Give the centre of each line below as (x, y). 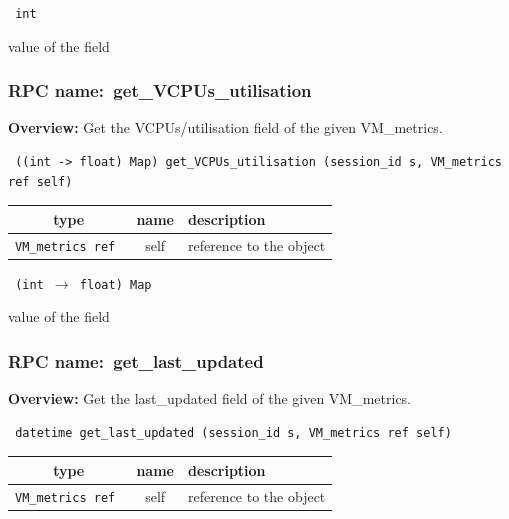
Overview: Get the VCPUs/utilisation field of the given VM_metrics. (225, 127)
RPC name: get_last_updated (136, 360)
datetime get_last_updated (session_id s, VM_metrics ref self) (233, 432)
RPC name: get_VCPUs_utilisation (160, 90)
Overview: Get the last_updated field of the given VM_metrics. (210, 398)
